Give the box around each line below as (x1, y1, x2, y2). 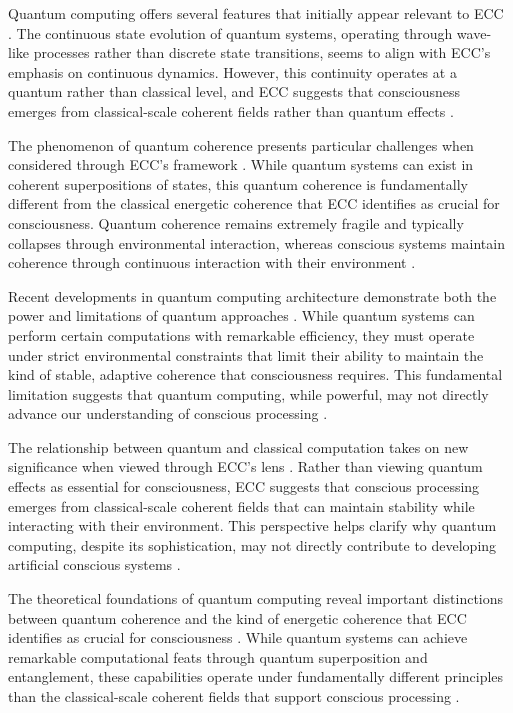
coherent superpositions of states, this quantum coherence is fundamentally (8, 173, 468, 194)
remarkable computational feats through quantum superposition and (8, 646, 428, 667)
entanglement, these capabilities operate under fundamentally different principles (8, 666, 504, 687)
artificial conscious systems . (8, 554, 181, 575)
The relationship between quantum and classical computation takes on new (8, 436, 469, 457)
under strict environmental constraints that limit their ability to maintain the (8, 344, 484, 365)
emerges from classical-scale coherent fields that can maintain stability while (8, 495, 475, 516)
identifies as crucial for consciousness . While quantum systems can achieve (8, 627, 468, 648)
